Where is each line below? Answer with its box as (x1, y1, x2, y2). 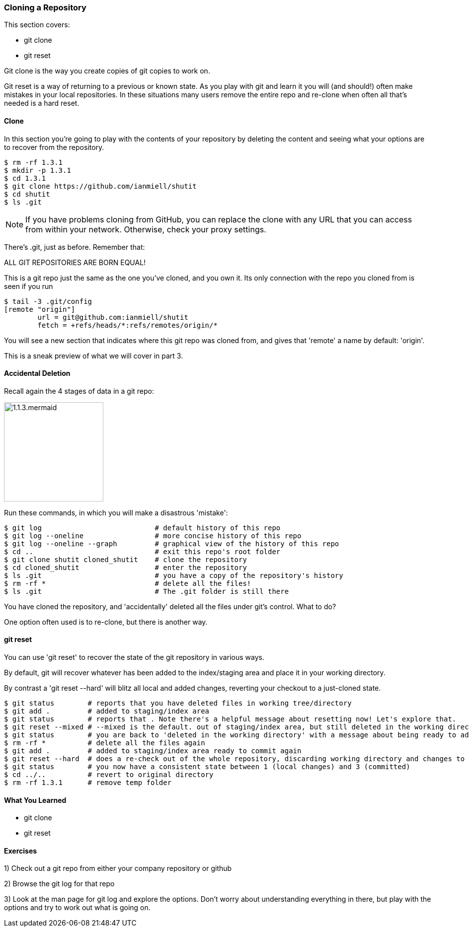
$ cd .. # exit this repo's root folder (4, 547, 281, 556)
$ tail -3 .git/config (4, 297, 92, 305)
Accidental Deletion (4, 369, 71, 378)
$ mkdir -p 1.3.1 (4, 166, 71, 174)
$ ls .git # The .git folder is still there (4, 587, 289, 595)
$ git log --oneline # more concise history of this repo (4, 531, 302, 540)
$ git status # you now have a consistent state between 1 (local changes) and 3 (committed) (4, 763, 410, 771)
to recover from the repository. (4, 143, 104, 151)
